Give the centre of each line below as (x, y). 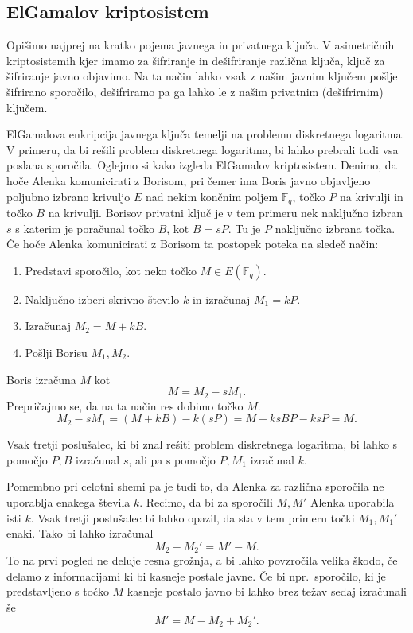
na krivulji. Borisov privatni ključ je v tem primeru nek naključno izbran (226, 212)
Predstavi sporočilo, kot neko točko (111, 270)
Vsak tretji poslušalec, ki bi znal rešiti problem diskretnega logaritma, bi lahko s (202, 444)
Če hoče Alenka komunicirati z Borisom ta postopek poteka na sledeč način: (193, 244)
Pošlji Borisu (56, 352)
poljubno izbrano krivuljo (68, 196)
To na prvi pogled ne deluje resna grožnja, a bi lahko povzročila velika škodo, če (202, 560)
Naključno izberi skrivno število (102, 299)
